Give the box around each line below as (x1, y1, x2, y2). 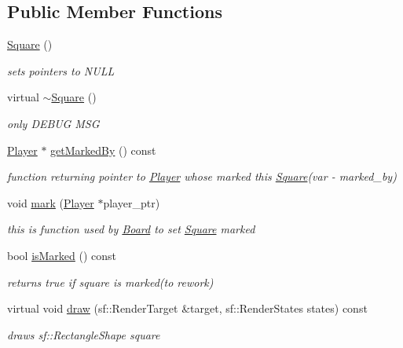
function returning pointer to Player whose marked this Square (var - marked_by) (7, 168, 397, 185)
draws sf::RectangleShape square (7, 326, 160, 343)
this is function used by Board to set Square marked (7, 221, 255, 237)
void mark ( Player (7, 194, 94, 211)
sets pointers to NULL (7, 62, 115, 79)
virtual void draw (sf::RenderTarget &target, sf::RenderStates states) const (7, 300, 368, 317)
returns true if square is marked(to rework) (7, 273, 214, 290)
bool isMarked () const (7, 247, 117, 263)
